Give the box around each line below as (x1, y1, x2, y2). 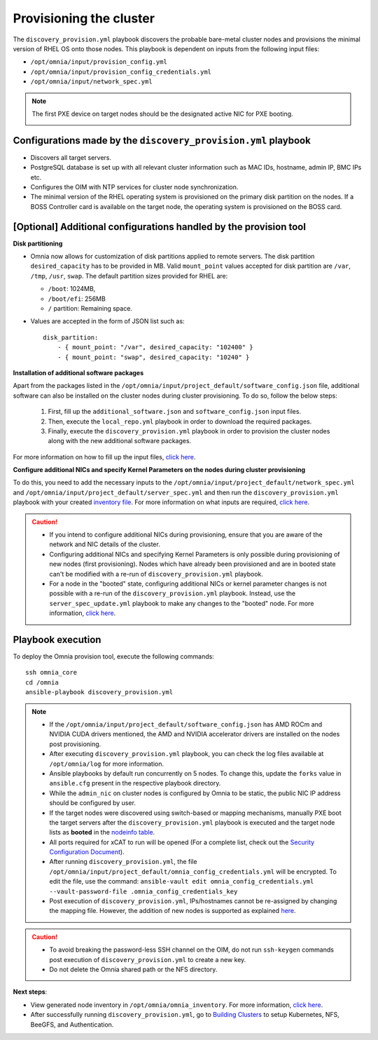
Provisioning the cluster (13, 11, 155, 26)
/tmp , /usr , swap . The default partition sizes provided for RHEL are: (30, 271, 228, 280)
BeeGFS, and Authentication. (30, 1020, 114, 1029)
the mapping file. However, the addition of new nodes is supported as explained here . (49, 907, 297, 915)
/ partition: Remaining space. (48, 304, 133, 312)
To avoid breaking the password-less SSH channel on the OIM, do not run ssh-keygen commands (49, 945, 334, 954)
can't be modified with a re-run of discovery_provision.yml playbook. (49, 569, 264, 578)
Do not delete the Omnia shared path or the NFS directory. (49, 965, 218, 973)
